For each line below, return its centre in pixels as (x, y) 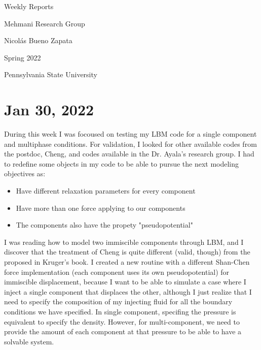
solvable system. (29, 341)
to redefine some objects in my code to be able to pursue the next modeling (122, 163)
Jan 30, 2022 (49, 109)
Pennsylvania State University (51, 74)
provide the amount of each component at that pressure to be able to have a (123, 331)
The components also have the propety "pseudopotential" (104, 225)
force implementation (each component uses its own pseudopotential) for (117, 272)
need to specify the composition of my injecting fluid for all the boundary (118, 301)
